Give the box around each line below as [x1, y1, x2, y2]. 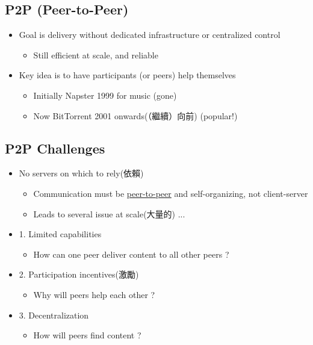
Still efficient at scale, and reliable [33, 48, 158, 61]
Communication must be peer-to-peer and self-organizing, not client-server [33, 187, 308, 199]
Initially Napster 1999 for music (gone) [33, 89, 177, 101]
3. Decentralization [19, 308, 89, 321]
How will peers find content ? [33, 329, 141, 341]
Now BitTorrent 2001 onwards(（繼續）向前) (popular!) [33, 109, 238, 122]
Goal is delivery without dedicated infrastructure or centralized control [19, 28, 280, 41]
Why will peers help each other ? [33, 288, 155, 300]
